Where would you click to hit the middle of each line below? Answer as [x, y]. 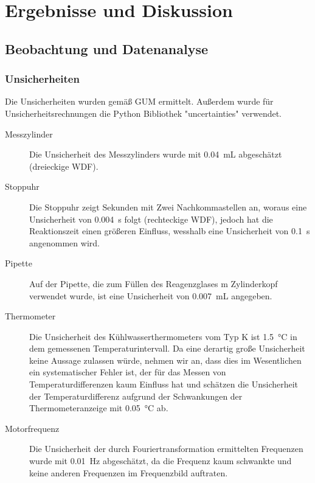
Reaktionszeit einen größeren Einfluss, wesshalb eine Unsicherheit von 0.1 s [170, 231]
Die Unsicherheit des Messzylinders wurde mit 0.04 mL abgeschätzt [156, 154]
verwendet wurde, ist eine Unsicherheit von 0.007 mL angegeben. [151, 295]
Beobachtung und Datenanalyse [107, 48]
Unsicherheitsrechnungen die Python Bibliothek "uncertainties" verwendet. [143, 113]
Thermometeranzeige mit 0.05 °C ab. [99, 408]
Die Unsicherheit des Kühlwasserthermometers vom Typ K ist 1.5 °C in [163, 336]
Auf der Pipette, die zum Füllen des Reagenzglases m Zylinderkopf [154, 283]
